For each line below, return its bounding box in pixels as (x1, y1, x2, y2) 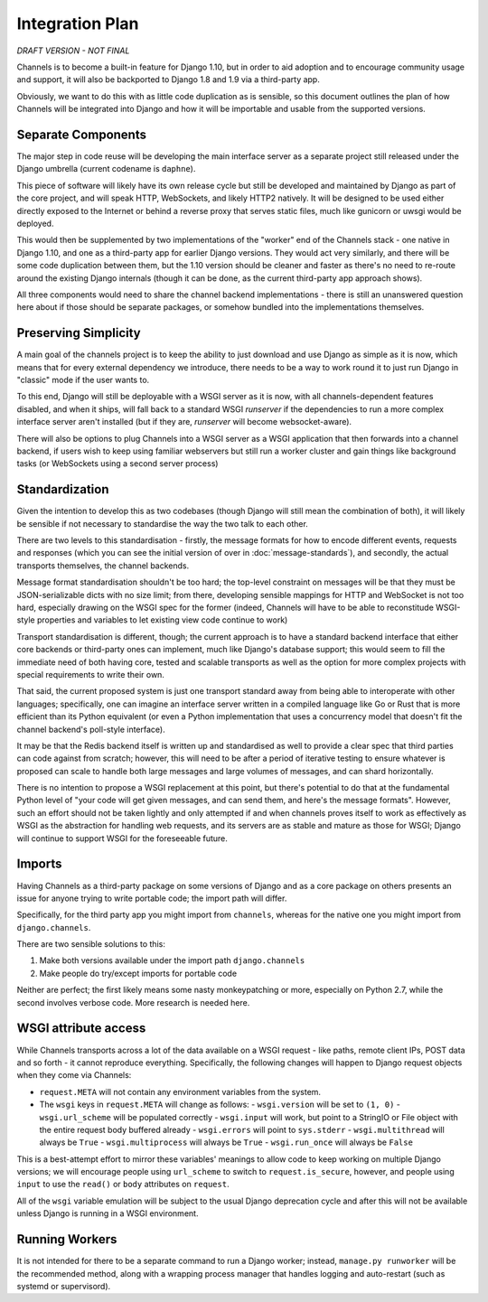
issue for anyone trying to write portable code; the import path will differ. (16, 893, 287, 904)
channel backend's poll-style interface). (16, 724, 166, 735)
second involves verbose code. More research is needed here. (16, 997, 250, 1007)
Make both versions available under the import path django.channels (39, 955, 305, 966)
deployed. (16, 218, 54, 229)
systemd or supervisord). (16, 1280, 111, 1291)
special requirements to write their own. (16, 669, 164, 679)
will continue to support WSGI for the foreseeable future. (16, 832, 228, 844)
